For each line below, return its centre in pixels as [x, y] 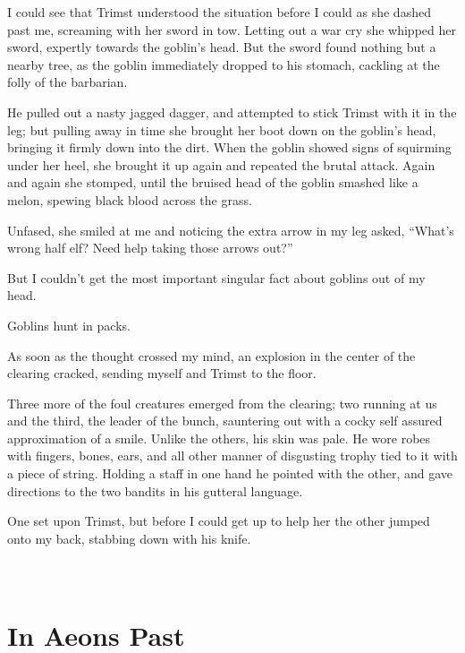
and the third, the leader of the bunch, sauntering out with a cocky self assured [225, 421]
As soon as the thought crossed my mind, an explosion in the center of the [211, 355]
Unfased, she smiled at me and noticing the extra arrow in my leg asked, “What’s [231, 230]
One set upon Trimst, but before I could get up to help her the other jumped [219, 521]
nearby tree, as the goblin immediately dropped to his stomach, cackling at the [224, 64]
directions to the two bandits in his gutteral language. [155, 490]
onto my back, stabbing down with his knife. [129, 538]
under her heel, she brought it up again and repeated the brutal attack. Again [221, 164]
